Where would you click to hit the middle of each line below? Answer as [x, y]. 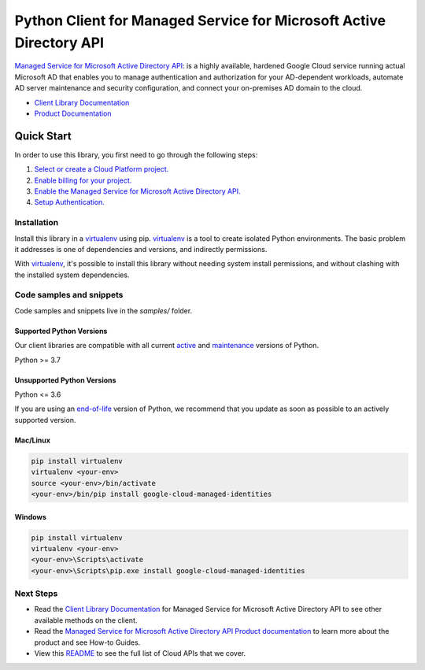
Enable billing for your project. [83, 180]
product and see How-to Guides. [87, 642]
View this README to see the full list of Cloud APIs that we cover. [140, 653]
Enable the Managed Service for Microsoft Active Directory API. [137, 191]
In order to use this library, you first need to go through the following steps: [136, 154]
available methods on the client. [86, 620]
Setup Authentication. [70, 202]
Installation [37, 223]
